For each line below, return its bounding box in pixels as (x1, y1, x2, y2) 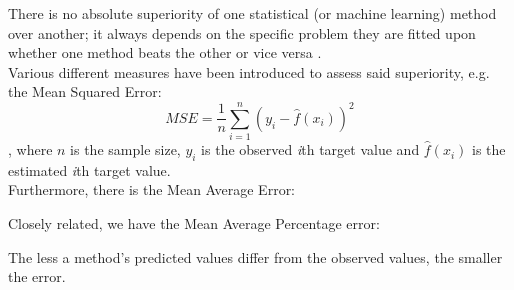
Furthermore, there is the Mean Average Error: (8, 179, 296, 200)
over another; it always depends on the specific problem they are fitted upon (8, 22, 476, 43)
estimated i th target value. (8, 159, 171, 180)
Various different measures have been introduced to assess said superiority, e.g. (8, 61, 490, 82)
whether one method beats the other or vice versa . (8, 42, 322, 63)
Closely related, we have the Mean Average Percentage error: (8, 213, 380, 234)
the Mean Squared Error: (8, 81, 162, 102)
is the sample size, (70, 139, 181, 160)
